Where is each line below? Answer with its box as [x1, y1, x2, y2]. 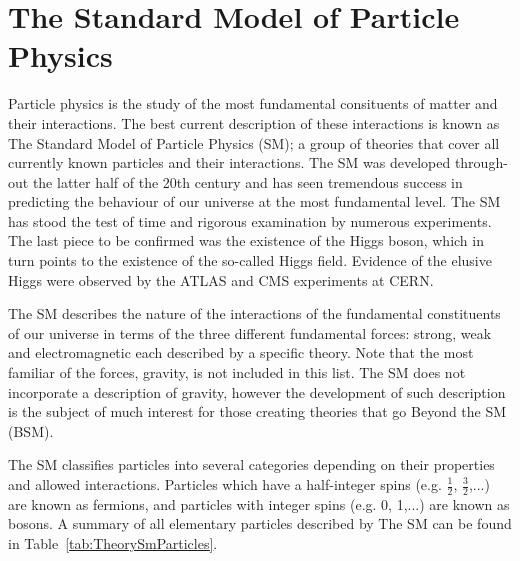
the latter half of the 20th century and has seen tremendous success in [32, 171, 463, 192]
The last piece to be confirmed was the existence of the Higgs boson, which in [8, 230, 484, 251]
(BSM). [8, 420, 54, 441]
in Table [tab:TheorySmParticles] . [8, 533, 218, 554]
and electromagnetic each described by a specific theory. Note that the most [8, 342, 474, 363]
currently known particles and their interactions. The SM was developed [8, 152, 451, 173]
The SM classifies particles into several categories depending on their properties [8, 454, 495, 475]
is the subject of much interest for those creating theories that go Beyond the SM [8, 401, 507, 422]
